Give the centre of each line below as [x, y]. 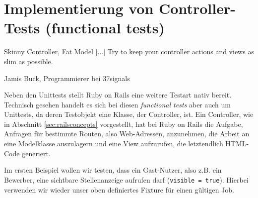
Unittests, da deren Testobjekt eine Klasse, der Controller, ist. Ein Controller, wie [129, 114]
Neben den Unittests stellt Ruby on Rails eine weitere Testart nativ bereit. [118, 95]
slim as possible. [29, 61]
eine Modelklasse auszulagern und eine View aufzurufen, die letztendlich [114, 144]
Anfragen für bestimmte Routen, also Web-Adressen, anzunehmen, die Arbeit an [127, 134]
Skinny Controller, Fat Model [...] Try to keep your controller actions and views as [129, 51]
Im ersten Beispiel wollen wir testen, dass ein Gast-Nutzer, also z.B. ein [113, 170]
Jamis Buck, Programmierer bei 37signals [67, 78]
